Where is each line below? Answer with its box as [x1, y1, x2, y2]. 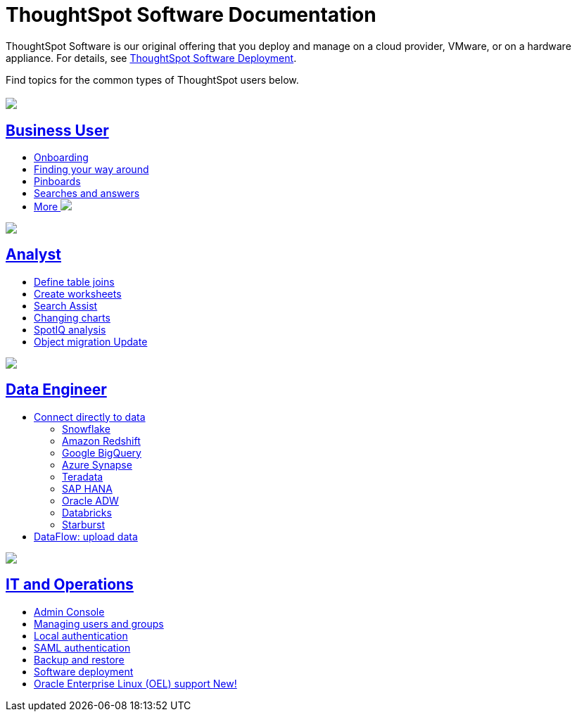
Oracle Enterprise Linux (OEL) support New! [34, 677, 237, 690]
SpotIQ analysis [34, 323, 106, 336]
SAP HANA [62, 482, 113, 495]
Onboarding [34, 151, 89, 164]
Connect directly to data [34, 410, 146, 423]
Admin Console [34, 605, 105, 618]
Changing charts [34, 311, 110, 324]
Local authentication [34, 629, 128, 642]
